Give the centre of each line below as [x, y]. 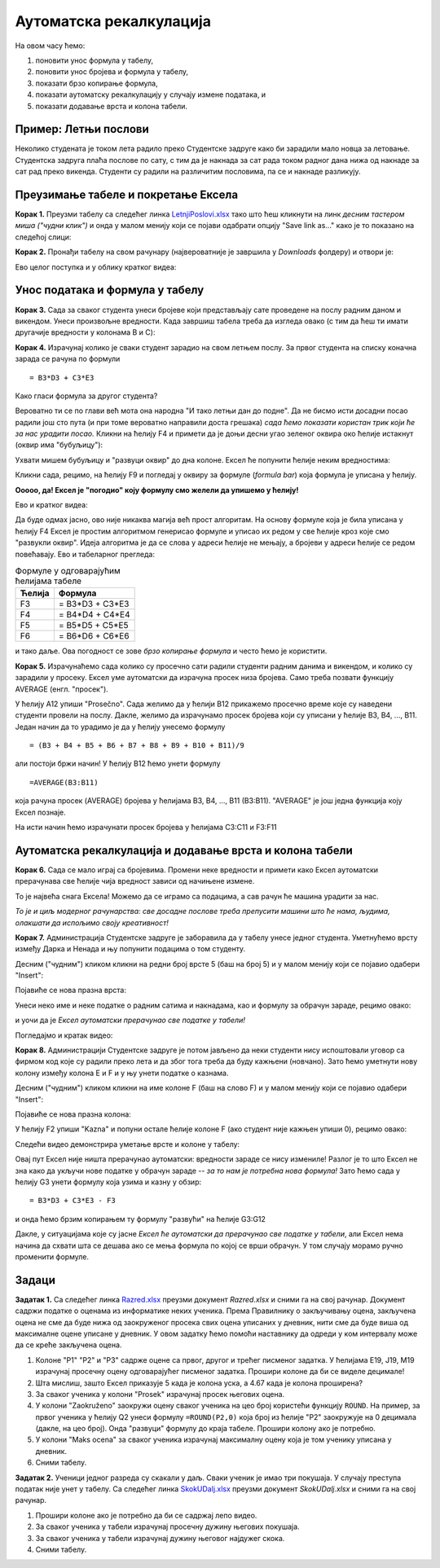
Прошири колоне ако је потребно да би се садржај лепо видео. [146, 1515]
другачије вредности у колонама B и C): [85, 332]
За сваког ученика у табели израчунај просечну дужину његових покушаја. [168, 1526]
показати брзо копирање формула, [97, 83]
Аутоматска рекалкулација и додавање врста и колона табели [184, 850]
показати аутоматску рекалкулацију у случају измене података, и [151, 94]
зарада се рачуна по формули [68, 359]
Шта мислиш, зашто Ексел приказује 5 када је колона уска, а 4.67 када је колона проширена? [199, 1383]
